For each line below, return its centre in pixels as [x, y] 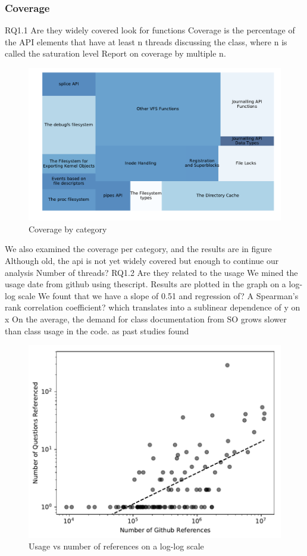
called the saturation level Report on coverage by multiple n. [115, 53]
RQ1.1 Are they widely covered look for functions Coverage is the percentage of [150, 30]
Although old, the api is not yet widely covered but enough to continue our [142, 261]
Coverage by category [68, 229]
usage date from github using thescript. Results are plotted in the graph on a [145, 284]
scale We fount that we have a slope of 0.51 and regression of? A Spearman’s [158, 295]
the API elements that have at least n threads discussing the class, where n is [146, 41]
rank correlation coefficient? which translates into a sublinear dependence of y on [153, 307]
